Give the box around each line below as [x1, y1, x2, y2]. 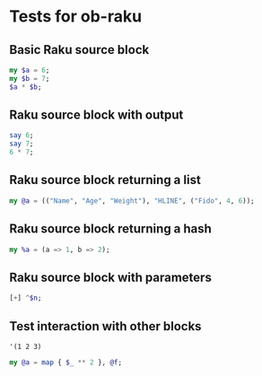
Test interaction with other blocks [9, 319, 202, 334]
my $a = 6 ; [9, 66, 50, 74]
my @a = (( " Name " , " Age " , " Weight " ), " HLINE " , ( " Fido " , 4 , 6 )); [9, 196, 255, 205]
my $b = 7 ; [9, 74, 50, 83]
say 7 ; [9, 139, 34, 149]
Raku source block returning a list [9, 172, 202, 188]
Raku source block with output [9, 108, 184, 123]
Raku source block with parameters [9, 269, 213, 284]
